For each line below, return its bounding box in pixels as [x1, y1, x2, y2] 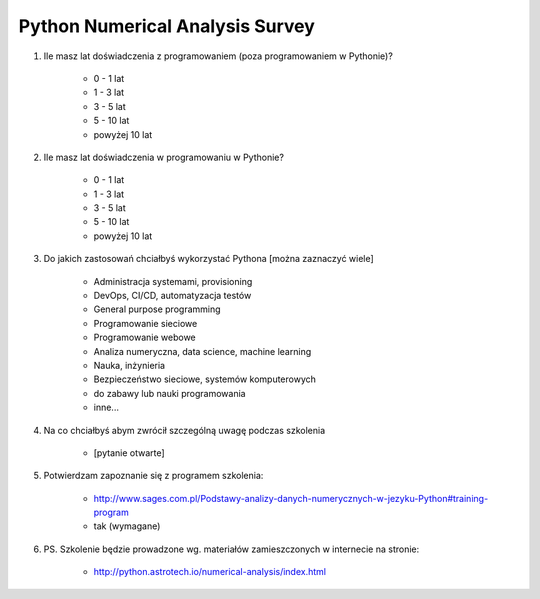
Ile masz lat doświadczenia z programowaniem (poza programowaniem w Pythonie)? [43, 50, 394, 62]
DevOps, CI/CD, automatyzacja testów [93, 290, 252, 302]
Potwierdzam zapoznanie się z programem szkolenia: [43, 470, 264, 482]
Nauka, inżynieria [93, 359, 165, 371]
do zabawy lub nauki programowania [93, 387, 246, 399]
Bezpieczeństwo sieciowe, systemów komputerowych [93, 373, 317, 385]
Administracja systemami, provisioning [93, 275, 253, 287]
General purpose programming [93, 303, 221, 315]
